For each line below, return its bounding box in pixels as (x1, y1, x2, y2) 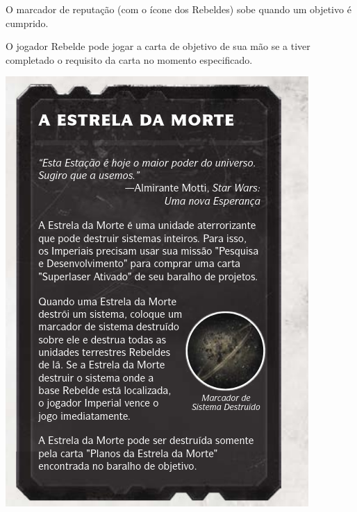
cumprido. (6, 15, 49, 30)
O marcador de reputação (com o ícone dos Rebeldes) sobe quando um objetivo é (6, 2, 351, 16)
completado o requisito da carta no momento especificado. (6, 52, 253, 67)
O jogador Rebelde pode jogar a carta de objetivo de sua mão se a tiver (6, 39, 310, 53)
